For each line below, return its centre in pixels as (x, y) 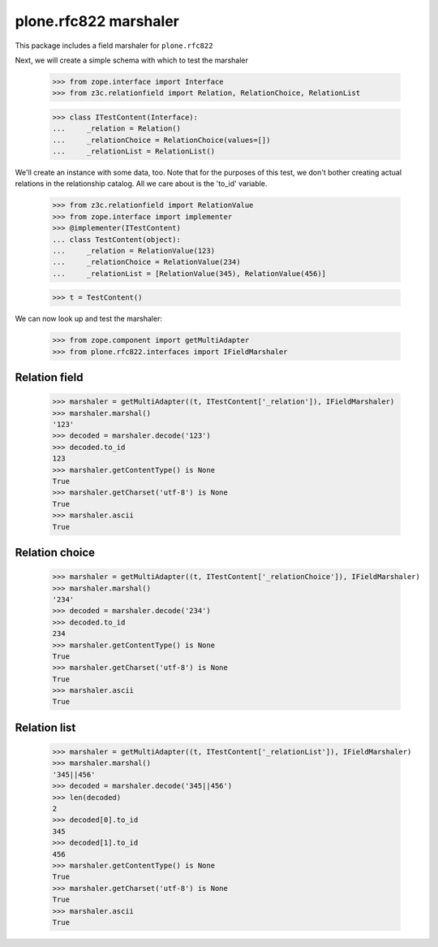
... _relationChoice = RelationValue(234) (146, 262)
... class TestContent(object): (117, 239)
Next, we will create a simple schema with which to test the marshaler (132, 60)
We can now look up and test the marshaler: (88, 319)
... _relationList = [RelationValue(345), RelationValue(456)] (189, 273)
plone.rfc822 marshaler (97, 21)
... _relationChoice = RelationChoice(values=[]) (161, 140)
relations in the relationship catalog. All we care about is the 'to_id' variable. (141, 184)
